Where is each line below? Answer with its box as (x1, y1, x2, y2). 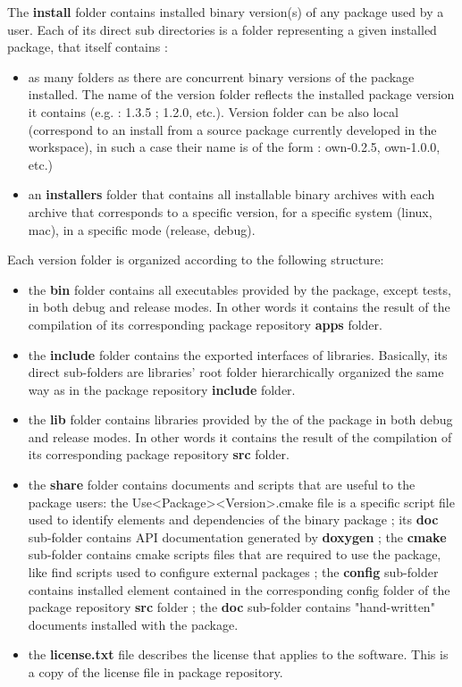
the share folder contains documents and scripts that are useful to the (28, 475, 416, 494)
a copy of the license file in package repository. (28, 663, 283, 681)
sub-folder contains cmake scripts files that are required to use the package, (28, 545, 441, 564)
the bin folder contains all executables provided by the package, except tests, (28, 280, 451, 298)
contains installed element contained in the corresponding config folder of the (28, 580, 450, 599)
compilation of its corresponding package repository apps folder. (28, 314, 382, 333)
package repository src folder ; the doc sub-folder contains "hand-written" (28, 598, 435, 616)
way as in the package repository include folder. (28, 380, 296, 398)
